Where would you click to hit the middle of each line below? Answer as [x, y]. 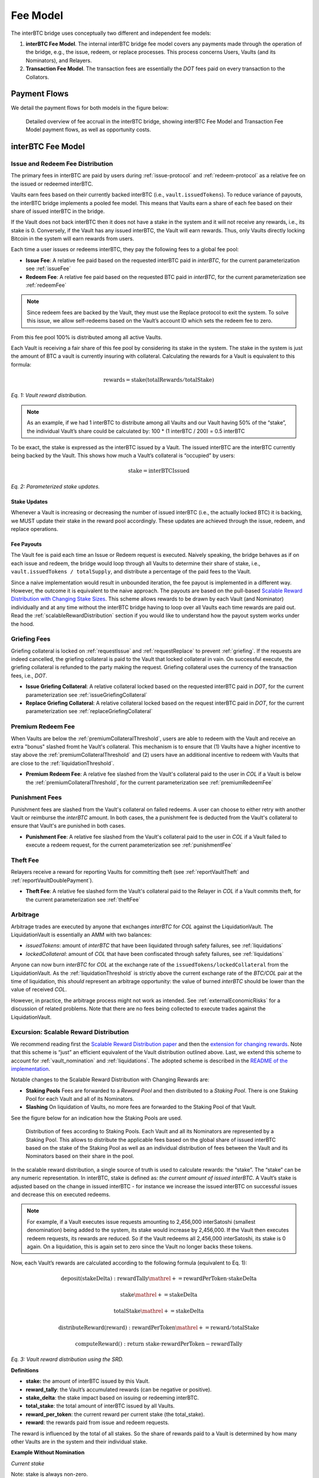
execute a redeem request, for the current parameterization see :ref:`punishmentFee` [129, 845]
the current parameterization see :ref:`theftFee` [83, 899]
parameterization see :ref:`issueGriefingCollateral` [87, 695]
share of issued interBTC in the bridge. [58, 211]
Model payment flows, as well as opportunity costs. [88, 129]
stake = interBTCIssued [159, 471]
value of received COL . [39, 990]
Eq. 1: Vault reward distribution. [49, 396]
